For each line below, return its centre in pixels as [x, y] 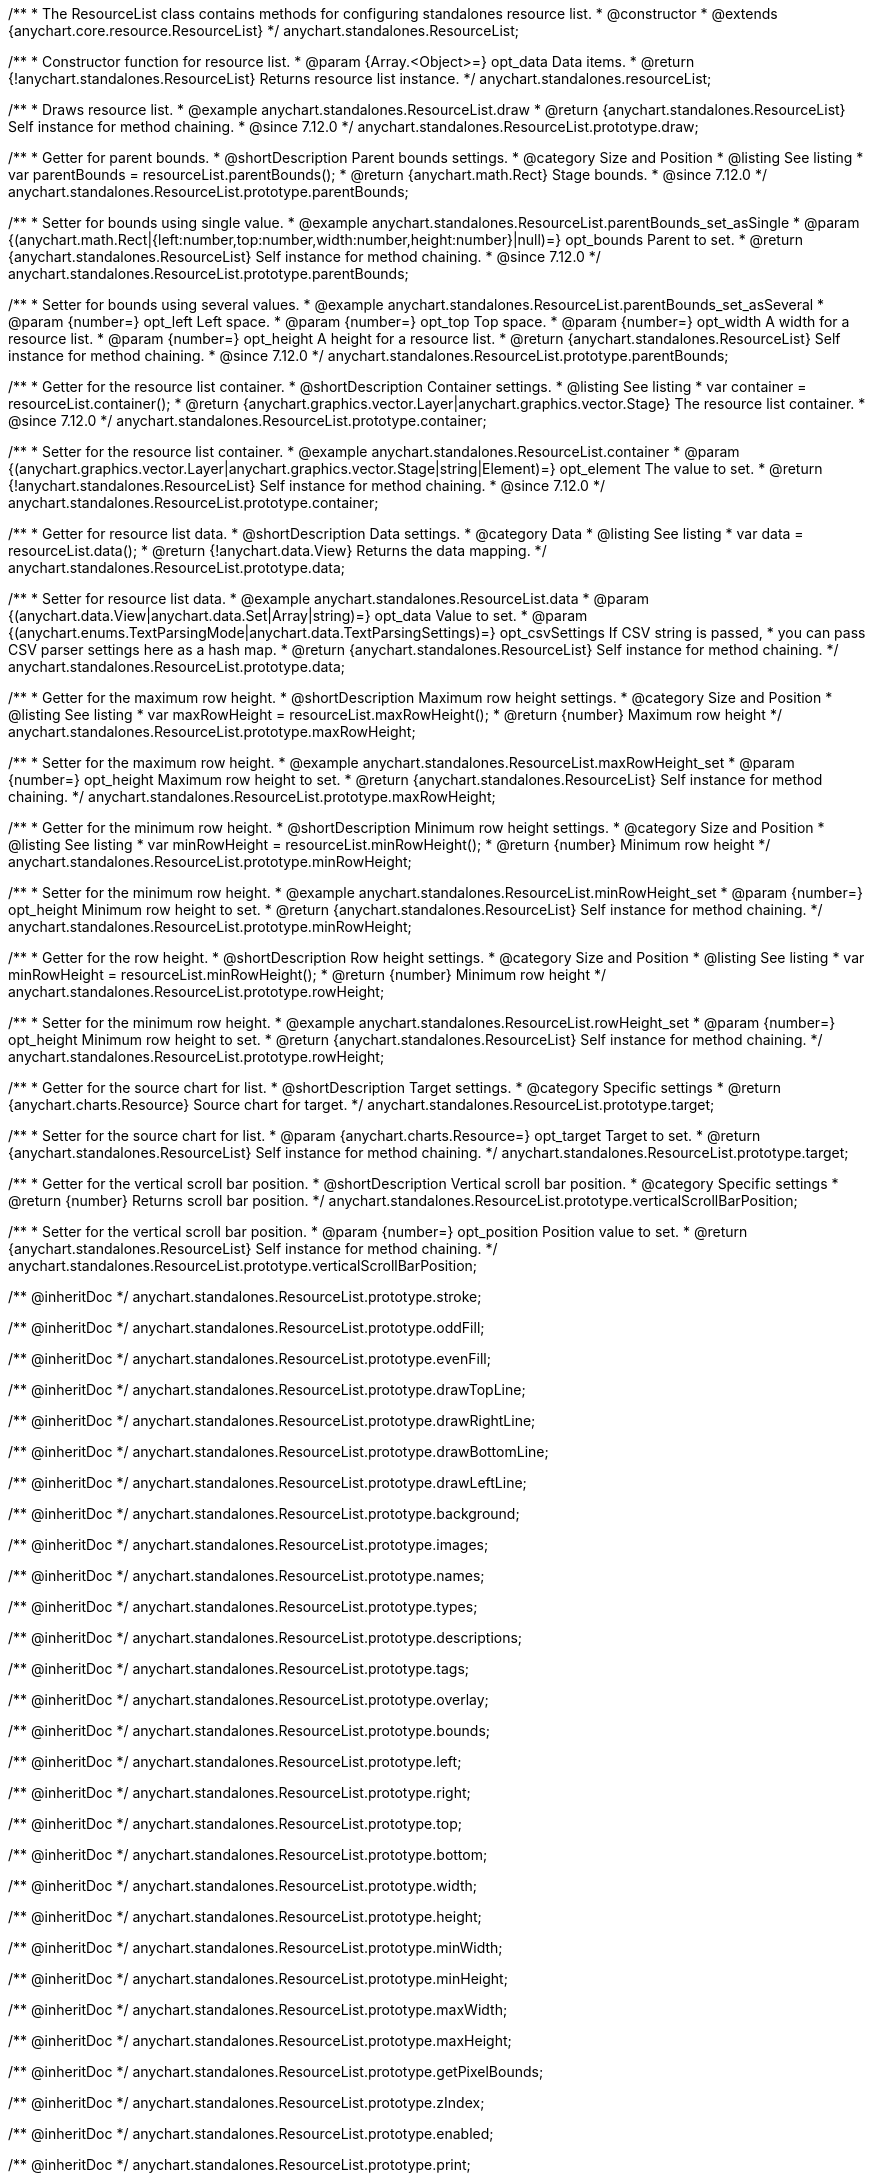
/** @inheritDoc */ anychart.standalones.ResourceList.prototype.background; [264, 1513]
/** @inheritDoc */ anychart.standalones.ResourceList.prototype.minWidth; [255, 1947]
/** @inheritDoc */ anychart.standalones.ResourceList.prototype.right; [239, 1792]
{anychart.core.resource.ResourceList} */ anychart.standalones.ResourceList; [263, 30]
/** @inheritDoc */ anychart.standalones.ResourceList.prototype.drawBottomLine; [278, 1451]
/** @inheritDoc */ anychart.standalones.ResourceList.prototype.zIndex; [246, 2102]
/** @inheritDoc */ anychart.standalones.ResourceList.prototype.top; [235, 1823]
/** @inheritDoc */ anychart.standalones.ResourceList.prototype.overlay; [248, 1699]
